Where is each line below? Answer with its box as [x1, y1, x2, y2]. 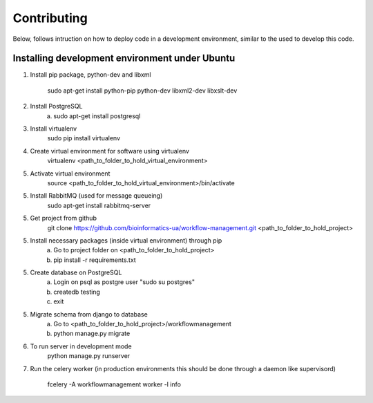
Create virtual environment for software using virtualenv [30, 147, 190, 155]
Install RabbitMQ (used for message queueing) [30, 191, 163, 200]
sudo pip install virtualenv [47, 134, 121, 142]
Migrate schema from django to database [30, 310, 148, 318]
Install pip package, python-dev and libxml [30, 71, 151, 79]
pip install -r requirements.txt [53, 256, 136, 264]
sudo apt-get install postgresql [53, 111, 141, 120]
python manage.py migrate [53, 329, 131, 338]
